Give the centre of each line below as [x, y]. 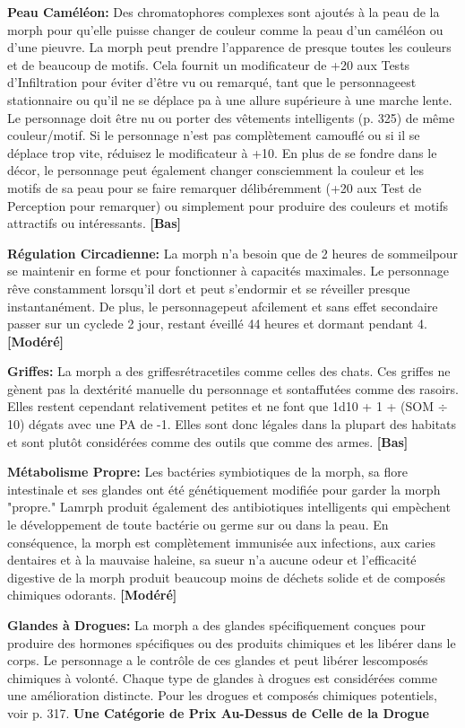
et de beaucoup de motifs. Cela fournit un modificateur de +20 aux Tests [209, 64]
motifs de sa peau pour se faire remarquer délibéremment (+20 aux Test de [215, 187]
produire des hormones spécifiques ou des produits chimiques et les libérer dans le [232, 642]
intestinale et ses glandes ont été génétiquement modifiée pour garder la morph [224, 489]
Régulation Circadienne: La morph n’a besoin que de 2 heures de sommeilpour [233, 253]
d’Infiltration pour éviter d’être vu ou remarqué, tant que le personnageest [212, 82]
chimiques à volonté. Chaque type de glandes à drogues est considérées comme [222, 677]
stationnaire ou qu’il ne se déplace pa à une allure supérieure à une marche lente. [230, 99]
